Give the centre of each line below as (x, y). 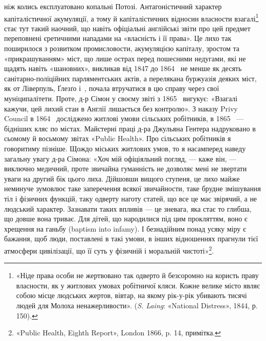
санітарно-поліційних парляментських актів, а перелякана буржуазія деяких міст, (130, 78)
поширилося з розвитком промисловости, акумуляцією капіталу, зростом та (122, 48)
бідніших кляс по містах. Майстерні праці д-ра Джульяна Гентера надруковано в (130, 128)
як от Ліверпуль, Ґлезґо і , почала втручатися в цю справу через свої (112, 88)
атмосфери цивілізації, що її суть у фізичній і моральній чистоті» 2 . (109, 249)
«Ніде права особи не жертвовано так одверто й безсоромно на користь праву (137, 275)
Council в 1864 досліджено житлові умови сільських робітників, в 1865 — (124, 118)
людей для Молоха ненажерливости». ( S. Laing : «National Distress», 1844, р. (137, 305)
